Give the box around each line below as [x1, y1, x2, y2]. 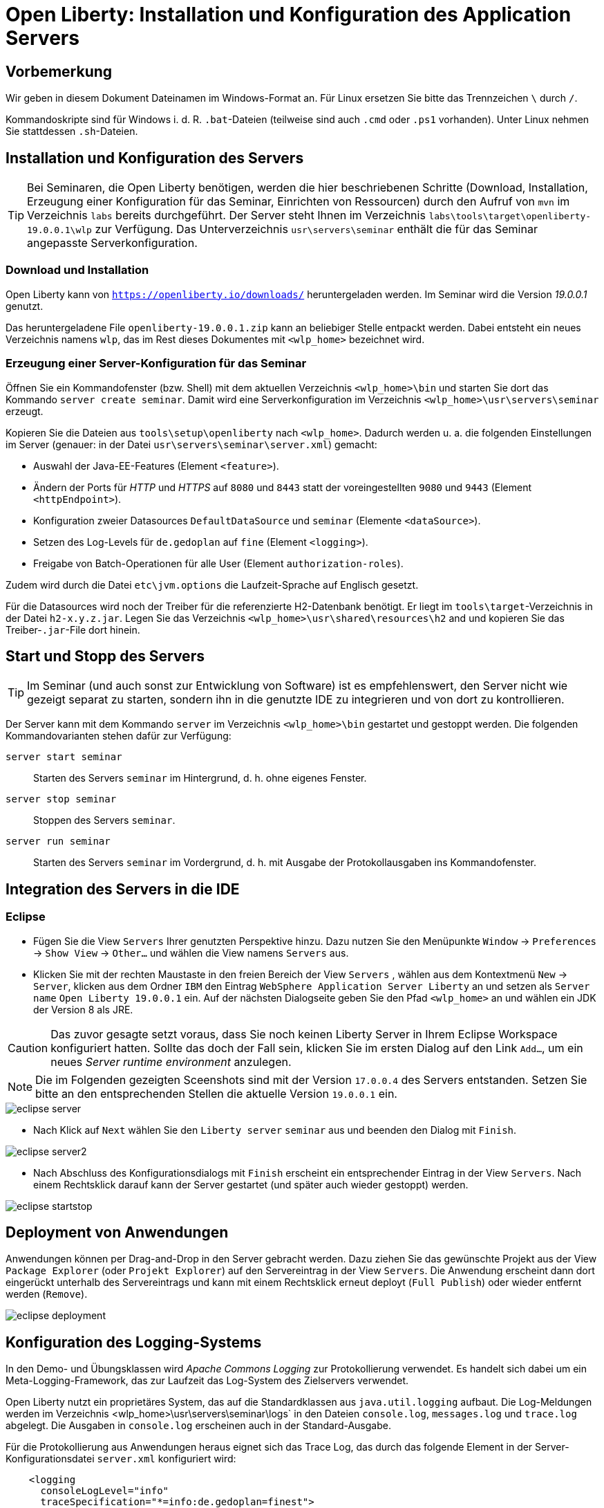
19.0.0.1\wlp [27, 225, 92, 236]
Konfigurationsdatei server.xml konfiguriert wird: [6, 1453, 236, 1465]
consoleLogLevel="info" [40, 1485, 169, 1497]
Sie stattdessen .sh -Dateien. [6, 125, 138, 138]
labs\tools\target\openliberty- [428, 211, 592, 222]
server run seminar [6, 836, 111, 847]
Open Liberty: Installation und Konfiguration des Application [6, 3, 572, 26]
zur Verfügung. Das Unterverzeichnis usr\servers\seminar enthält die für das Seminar [95, 222, 538, 237]
